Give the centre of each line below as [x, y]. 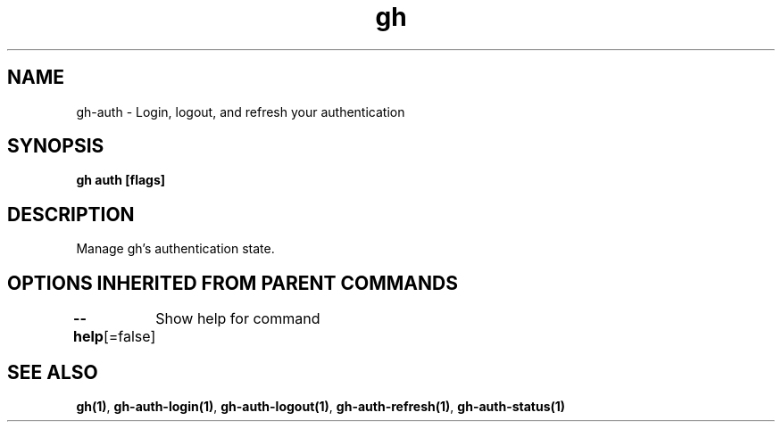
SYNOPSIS [56, 146]
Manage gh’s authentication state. [175, 249]
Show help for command [238, 319]
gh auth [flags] [121, 180]
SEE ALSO [53, 372]
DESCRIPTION [71, 214]
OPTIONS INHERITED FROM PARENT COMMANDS [233, 283]
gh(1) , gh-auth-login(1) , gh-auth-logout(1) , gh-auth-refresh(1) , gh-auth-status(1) [321, 406]
